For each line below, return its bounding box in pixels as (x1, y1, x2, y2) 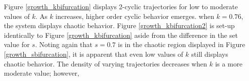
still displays (191, 49, 228, 59)
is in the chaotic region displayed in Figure (118, 39, 245, 49)
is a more (215, 58, 243, 68)
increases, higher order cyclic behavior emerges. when (55, 11, 214, 21)
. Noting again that (35, 39, 93, 49)
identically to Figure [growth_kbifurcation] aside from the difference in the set (4, 30, 238, 40)
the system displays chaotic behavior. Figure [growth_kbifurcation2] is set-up (4, 20, 235, 31)
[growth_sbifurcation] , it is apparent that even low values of (4, 49, 183, 59)
